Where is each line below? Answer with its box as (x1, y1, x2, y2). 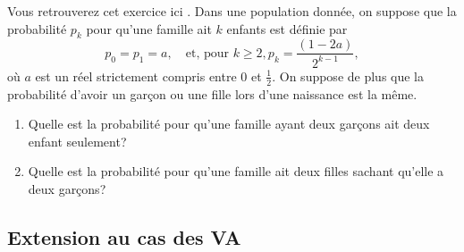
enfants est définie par (226, 19, 348, 38)
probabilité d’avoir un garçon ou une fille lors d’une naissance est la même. (7, 84, 418, 103)
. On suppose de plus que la (272, 66, 425, 85)
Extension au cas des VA (7, 223, 241, 250)
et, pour (185, 46, 229, 60)
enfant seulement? (28, 131, 127, 150)
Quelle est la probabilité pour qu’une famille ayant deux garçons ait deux (28, 114, 430, 133)
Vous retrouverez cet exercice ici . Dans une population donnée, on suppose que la (7, 2, 457, 20)
